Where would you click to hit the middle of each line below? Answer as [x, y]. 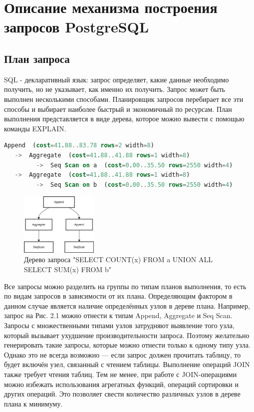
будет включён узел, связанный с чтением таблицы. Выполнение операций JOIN [127, 364]
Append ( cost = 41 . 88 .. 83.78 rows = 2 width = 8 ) [79, 146]
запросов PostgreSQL [77, 27]
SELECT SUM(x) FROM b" [68, 269]
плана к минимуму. [33, 403]
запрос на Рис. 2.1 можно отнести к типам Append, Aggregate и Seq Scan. [118, 315]
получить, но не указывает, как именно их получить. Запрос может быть [115, 89]
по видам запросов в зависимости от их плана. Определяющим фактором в [118, 296]
